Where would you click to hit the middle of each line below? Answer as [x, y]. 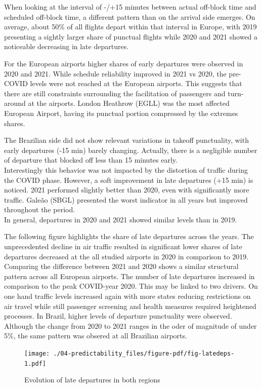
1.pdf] [35, 363]
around [15, 103]
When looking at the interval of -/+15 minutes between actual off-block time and [130, 7]
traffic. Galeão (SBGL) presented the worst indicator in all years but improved [126, 199]
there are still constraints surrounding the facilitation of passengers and [115, 93]
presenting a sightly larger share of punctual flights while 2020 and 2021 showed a [131, 36]
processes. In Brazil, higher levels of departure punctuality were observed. [118, 316]
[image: [37, 354]
